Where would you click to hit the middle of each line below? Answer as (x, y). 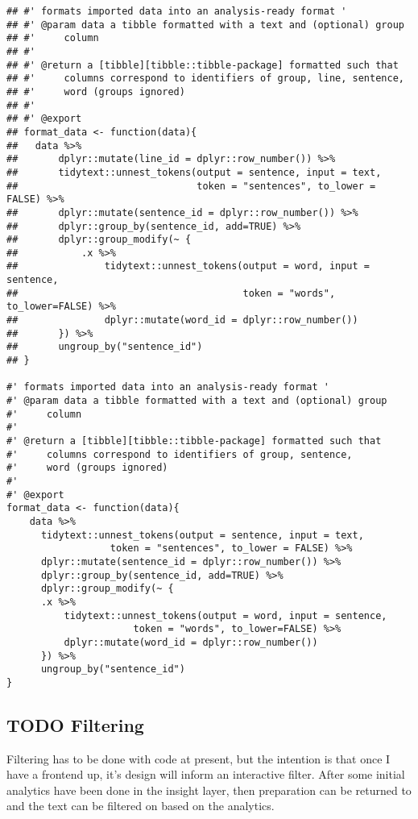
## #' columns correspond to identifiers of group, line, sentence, (205, 79)
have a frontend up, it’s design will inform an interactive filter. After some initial (206, 774)
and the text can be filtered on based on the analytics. (141, 806)
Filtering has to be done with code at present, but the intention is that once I (199, 758)
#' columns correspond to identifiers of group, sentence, (180, 454)
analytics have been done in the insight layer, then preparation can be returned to (209, 790)
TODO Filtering (75, 724)
